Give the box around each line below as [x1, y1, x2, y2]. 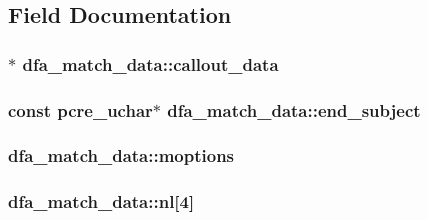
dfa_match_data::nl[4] [8, 189, 195, 214]
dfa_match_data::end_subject [167, 97, 421, 122]
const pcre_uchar [8, 97, 153, 122]
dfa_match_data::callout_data [22, 51, 279, 76]
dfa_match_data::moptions [8, 143, 235, 168]
